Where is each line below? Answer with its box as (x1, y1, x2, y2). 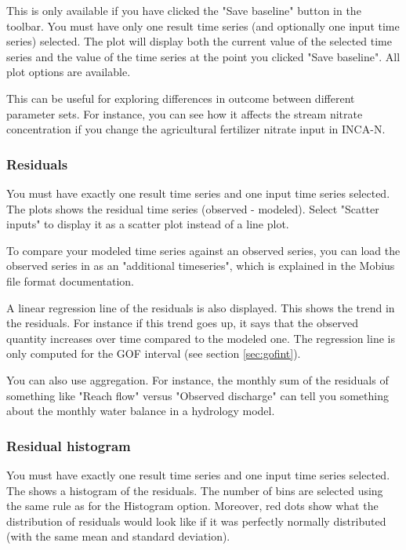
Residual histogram (6, 435, 131, 455)
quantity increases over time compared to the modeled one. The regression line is (6, 330, 395, 346)
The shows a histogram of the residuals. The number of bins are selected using (6, 482, 383, 498)
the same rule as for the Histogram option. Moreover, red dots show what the (6, 497, 379, 514)
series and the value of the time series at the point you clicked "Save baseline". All (6, 48, 401, 64)
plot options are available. (6, 64, 131, 80)
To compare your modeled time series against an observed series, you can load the (6, 242, 401, 258)
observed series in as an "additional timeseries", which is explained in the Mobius (6, 257, 395, 274)
